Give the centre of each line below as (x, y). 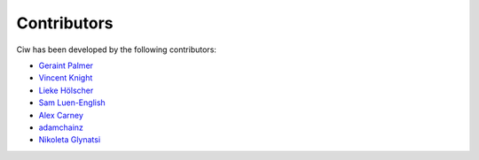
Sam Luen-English (72, 103)
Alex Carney (61, 115)
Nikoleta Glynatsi (70, 140)
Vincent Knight (66, 78)
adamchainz (61, 127)
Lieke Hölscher (66, 90)
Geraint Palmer (66, 65)
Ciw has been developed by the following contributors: (117, 50)
